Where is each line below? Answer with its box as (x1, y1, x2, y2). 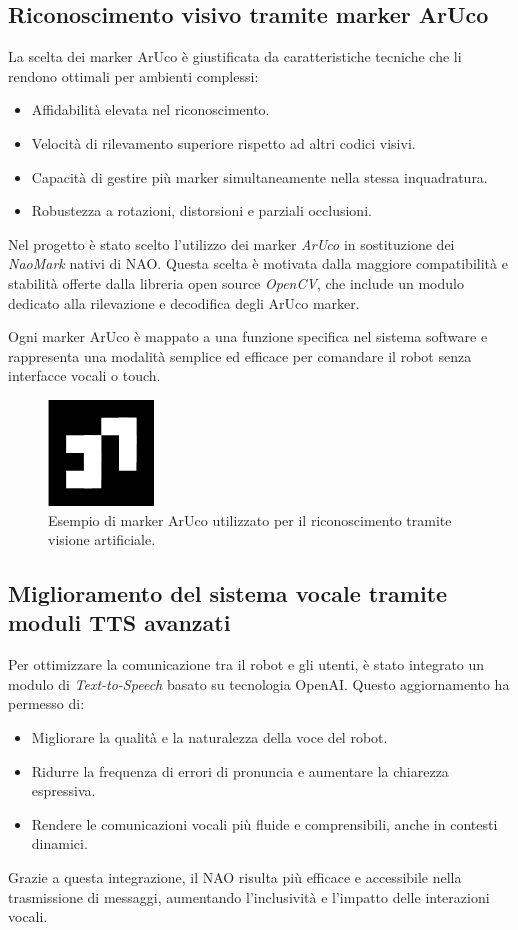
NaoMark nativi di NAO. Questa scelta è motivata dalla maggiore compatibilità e (8, 253, 508, 274)
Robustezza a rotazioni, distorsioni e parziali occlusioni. (31, 200, 372, 221)
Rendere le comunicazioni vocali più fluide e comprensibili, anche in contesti (31, 813, 498, 834)
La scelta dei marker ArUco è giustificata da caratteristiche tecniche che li (8, 46, 462, 67)
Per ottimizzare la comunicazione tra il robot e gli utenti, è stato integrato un (8, 654, 485, 675)
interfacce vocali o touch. (8, 365, 161, 386)
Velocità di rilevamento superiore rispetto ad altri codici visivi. (31, 132, 416, 153)
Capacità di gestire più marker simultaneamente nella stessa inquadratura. (31, 166, 488, 187)
